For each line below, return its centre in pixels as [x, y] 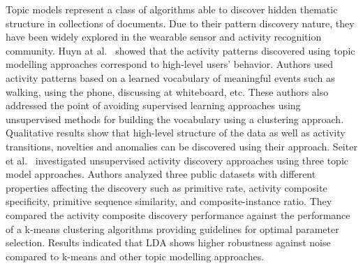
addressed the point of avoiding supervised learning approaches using [153, 105]
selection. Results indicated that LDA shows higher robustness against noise [168, 242]
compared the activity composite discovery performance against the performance [178, 214]
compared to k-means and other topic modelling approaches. [135, 256]
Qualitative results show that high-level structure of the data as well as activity [176, 133]
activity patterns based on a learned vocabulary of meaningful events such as [170, 77]
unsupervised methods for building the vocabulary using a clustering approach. [175, 119]
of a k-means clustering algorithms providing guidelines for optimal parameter [172, 228]
